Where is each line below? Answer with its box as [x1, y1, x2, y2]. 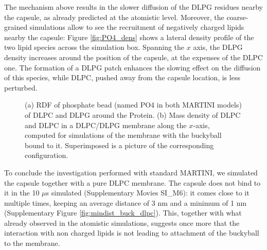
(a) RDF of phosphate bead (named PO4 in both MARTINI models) [25, 99, 242, 110]
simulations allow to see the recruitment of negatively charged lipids [29, 22, 244, 32]
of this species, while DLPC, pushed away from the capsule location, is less [4, 72, 240, 83]
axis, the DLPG [193, 42, 243, 52]
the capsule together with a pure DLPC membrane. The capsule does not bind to [4, 177, 261, 188]
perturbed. [4, 82, 38, 93]
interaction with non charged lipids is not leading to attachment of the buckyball [4, 227, 259, 238]
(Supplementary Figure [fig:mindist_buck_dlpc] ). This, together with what [4, 207, 242, 218]
